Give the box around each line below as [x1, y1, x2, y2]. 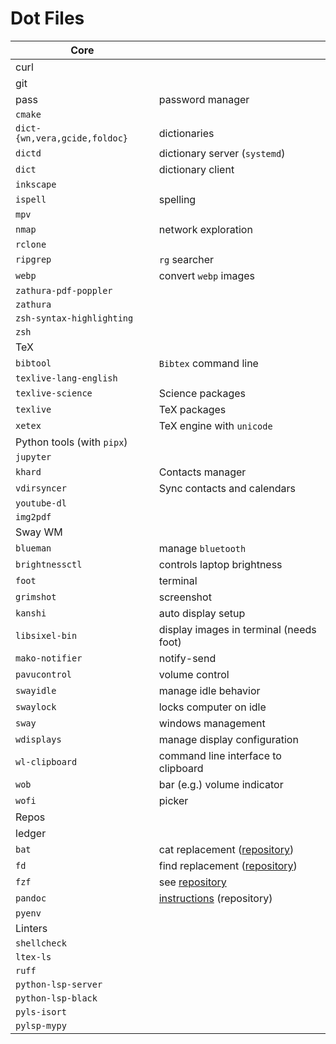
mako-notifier [15, 652, 83, 664]
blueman [15, 542, 52, 554]
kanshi [15, 607, 47, 619]
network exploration [158, 222, 253, 236]
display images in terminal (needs [158, 622, 317, 636]
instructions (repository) [158, 891, 273, 905]
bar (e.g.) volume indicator [158, 777, 284, 791]
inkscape [15, 178, 57, 190]
